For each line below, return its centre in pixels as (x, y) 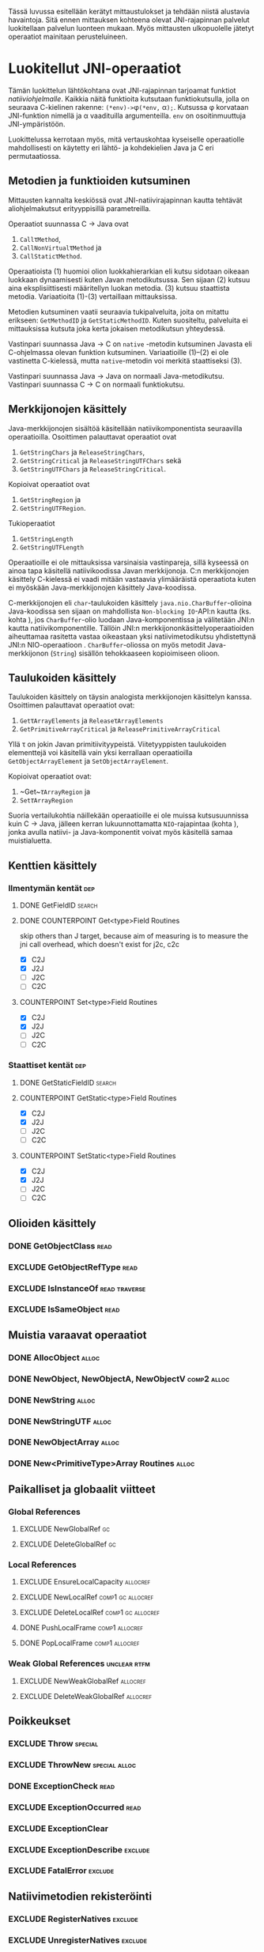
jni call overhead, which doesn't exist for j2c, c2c (100, 945)
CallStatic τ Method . (51, 255)
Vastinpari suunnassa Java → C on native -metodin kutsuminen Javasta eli (130, 344)
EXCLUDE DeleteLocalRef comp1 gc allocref (90, 1613)
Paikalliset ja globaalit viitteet (82, 1489)
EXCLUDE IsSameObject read (64, 1309)
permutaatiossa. (35, 156)
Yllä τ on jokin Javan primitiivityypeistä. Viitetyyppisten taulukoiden (117, 744)
